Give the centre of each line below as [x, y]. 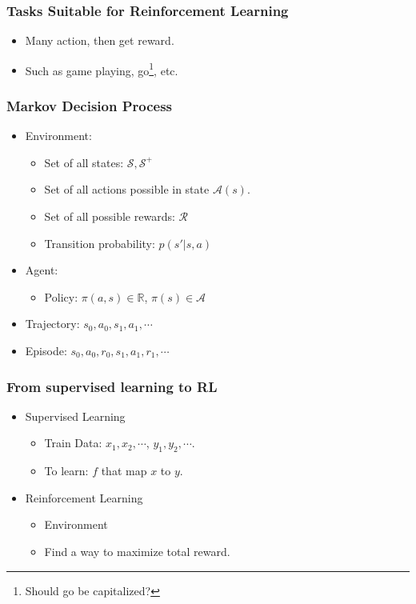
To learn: [66, 471]
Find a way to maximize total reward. [137, 552]
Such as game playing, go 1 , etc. [102, 69]
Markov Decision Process [90, 105]
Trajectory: [52, 324]
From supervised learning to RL [112, 386]
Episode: [46, 351]
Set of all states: [84, 162]
